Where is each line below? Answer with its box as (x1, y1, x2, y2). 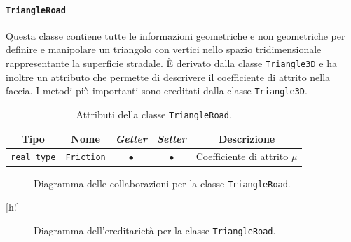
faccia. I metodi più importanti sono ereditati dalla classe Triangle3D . (6, 83, 308, 98)
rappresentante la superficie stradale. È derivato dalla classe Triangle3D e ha (6, 56, 337, 71)
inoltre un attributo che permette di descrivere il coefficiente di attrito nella (6, 69, 331, 84)
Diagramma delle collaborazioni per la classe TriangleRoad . (34, 176, 291, 190)
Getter (115, 131, 147, 145)
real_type (11, 152, 56, 163)
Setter (156, 131, 186, 145)
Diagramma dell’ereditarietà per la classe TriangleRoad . (34, 222, 276, 237)
